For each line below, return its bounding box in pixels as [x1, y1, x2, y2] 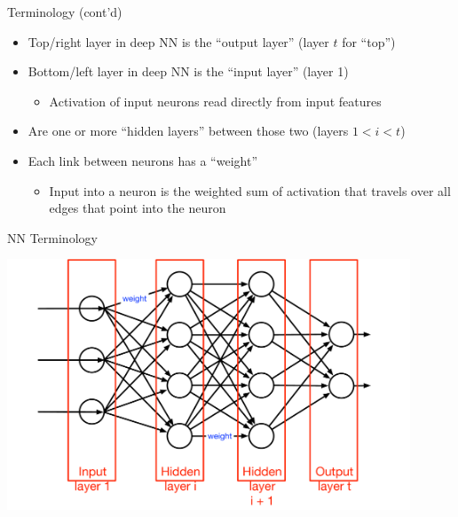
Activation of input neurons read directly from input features [49, 91, 382, 110]
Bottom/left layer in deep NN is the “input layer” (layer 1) [28, 62, 349, 81]
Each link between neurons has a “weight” [28, 151, 257, 169]
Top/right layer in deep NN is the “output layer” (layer [28, 32, 329, 51]
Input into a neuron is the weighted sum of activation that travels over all [49, 181, 451, 200]
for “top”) [342, 32, 396, 51]
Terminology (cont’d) [7, 3, 122, 20]
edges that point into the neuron [49, 199, 226, 217]
